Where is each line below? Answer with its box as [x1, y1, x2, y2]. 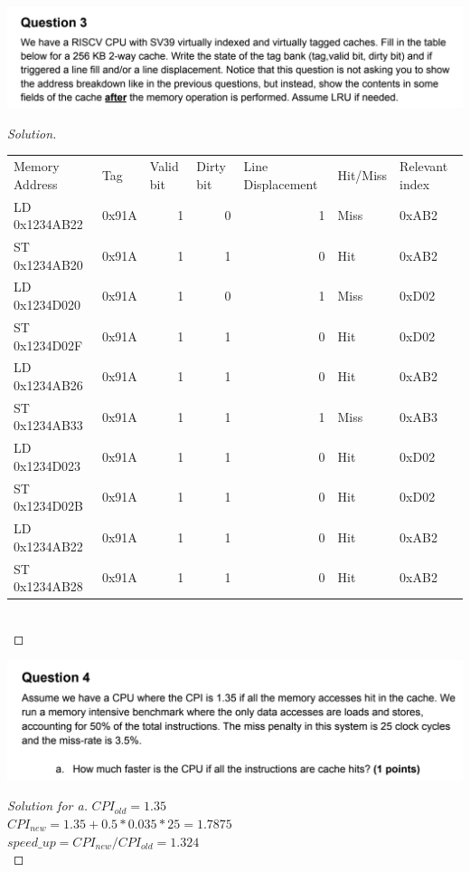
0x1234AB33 [14, 416, 83, 435]
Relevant [399, 157, 448, 176]
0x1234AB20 [14, 254, 83, 273]
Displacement [243, 174, 318, 193]
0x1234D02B [14, 496, 83, 515]
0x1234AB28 [14, 577, 83, 596]
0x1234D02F [14, 335, 83, 354]
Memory [14, 157, 60, 176]
